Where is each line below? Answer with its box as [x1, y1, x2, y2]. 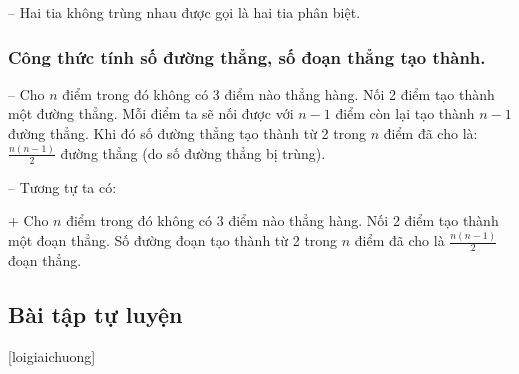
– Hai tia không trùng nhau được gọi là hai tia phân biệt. [8, 2, 361, 22]
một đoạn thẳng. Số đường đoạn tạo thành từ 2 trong [8, 230, 338, 251]
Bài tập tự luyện [8, 299, 183, 330]
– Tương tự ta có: [8, 176, 117, 197]
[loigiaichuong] [8, 345, 96, 366]
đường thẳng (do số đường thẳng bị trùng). [60, 142, 326, 163]
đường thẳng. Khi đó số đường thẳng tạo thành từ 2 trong [8, 123, 366, 143]
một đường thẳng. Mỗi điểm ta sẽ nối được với [8, 103, 294, 124]
